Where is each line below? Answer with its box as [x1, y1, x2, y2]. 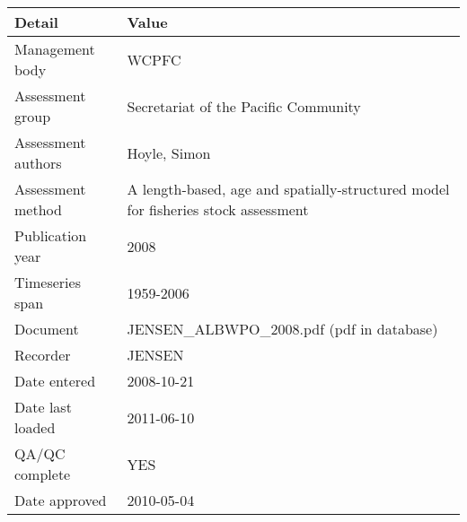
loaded [14, 417, 56, 438]
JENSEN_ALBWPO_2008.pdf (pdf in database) [127, 318, 438, 339]
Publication [14, 225, 87, 246]
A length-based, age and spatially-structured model [127, 178, 450, 199]
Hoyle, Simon [127, 142, 211, 163]
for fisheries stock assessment [127, 199, 309, 220]
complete [14, 464, 71, 484]
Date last [14, 396, 72, 417]
